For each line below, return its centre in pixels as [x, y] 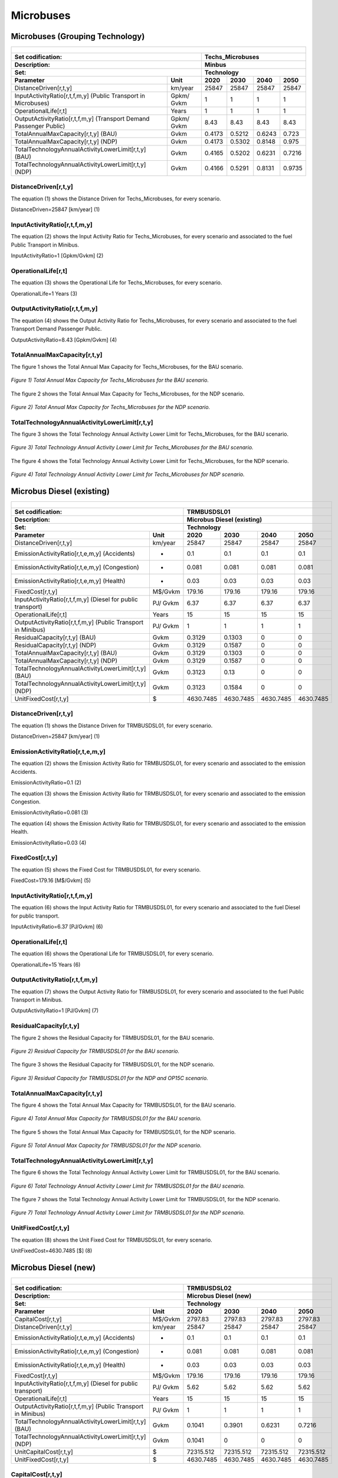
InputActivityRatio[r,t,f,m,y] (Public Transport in [80, 96]
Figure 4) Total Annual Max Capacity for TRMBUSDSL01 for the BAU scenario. [106, 1119]
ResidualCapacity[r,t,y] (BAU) [55, 637]
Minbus [215, 65]
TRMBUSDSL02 [209, 1288]
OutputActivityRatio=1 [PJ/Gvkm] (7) [55, 1010]
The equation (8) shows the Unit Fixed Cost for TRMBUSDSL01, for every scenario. [111, 1240]
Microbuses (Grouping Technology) [78, 36]
